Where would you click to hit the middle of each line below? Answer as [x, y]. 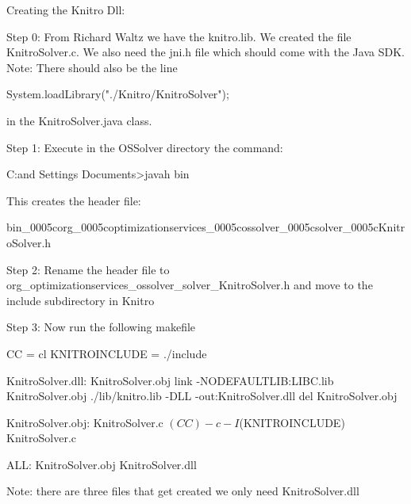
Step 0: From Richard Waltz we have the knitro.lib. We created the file [179, 36]
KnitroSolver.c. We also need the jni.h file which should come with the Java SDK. [205, 52]
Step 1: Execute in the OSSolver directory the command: [145, 147]
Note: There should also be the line [92, 67]
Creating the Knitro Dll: [66, 10]
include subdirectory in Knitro [81, 300]
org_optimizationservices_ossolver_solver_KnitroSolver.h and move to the [190, 285]
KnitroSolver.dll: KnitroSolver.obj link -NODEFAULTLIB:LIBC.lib [170, 380]
